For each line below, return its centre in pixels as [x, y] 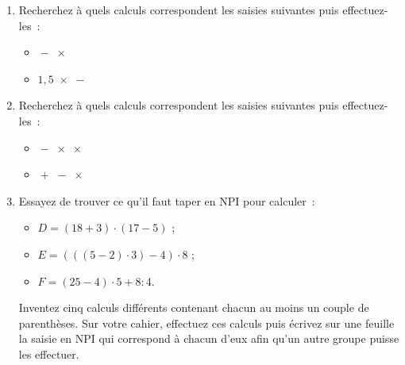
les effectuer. [49, 353]
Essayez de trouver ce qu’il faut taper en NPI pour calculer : [167, 200]
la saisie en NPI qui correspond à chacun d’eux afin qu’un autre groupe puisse [209, 338]
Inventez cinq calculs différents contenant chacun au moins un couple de [194, 307]
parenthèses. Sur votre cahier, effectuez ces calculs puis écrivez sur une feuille [206, 323]
